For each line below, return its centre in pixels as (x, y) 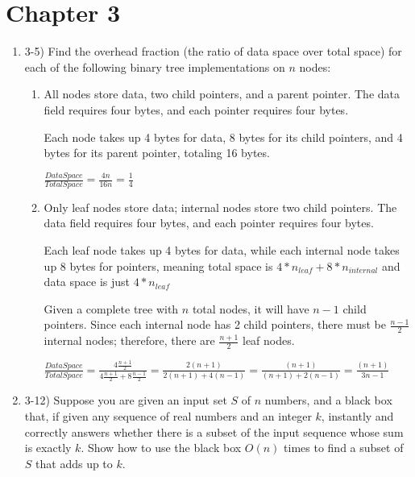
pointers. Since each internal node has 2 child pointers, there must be (215, 324)
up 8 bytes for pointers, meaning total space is (158, 265)
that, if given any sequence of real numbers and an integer (168, 416)
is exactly (48, 448)
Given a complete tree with (111, 308)
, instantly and (357, 416)
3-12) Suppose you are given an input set (126, 400)
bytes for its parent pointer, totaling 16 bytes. (157, 153)
